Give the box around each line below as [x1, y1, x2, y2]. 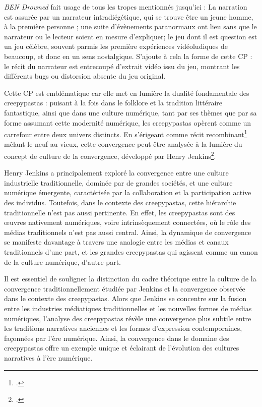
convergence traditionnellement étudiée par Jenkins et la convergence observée [4, 283, 245, 294]
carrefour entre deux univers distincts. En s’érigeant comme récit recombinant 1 [4, 128, 247, 139]
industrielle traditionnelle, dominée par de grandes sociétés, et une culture [4, 177, 233, 188]
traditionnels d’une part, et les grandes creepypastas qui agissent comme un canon [4, 246, 258, 257]
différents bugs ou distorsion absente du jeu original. [4, 71, 166, 81]
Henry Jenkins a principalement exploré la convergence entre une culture [4, 167, 229, 178]
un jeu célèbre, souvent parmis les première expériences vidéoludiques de [4, 41, 228, 51]
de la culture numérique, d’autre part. [4, 256, 121, 267]
